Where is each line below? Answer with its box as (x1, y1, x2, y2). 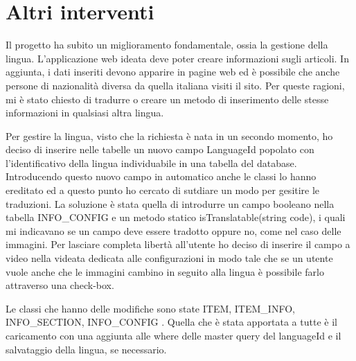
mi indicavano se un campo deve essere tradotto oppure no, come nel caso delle (6, 223, 341, 238)
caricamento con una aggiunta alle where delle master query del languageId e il (6, 328, 341, 342)
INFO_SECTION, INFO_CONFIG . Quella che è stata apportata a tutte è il (6, 315, 337, 329)
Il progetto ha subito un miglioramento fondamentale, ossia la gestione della (6, 37, 328, 52)
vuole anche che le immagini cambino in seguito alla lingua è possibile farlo (6, 264, 324, 279)
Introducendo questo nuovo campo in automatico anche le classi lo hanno (6, 169, 317, 184)
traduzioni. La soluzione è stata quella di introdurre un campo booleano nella (6, 196, 335, 211)
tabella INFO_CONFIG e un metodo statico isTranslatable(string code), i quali (6, 210, 346, 224)
